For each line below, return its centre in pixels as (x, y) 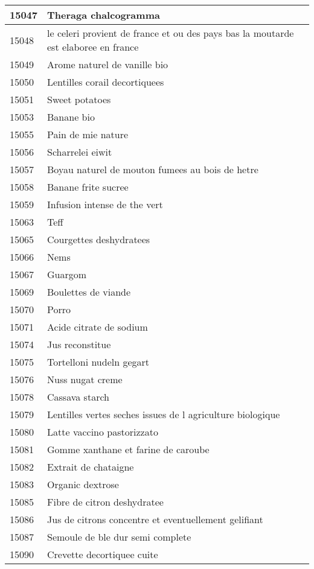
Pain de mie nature (88, 134)
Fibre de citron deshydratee (105, 502)
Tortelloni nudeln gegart (98, 362)
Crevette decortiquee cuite (103, 554)
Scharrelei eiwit (80, 152)
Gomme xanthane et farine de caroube (128, 449)
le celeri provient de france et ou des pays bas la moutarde (171, 33)
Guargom (67, 274)
